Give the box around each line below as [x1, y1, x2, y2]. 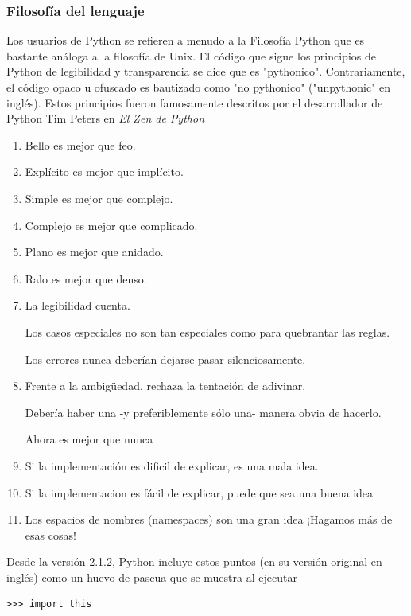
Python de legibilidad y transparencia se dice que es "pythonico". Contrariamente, [6, 63, 405, 80]
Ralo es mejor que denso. [25, 270, 147, 287]
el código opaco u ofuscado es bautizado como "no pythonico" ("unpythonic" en [6, 79, 391, 95]
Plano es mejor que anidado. [25, 244, 164, 260]
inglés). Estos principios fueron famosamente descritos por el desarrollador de [6, 94, 383, 111]
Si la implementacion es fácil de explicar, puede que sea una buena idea [25, 484, 374, 501]
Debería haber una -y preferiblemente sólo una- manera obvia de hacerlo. [25, 404, 382, 420]
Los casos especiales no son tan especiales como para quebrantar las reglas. [25, 323, 390, 340]
